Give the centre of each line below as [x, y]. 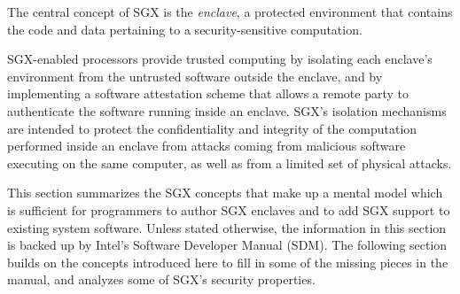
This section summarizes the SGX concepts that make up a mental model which [225, 193]
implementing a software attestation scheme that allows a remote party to [208, 93]
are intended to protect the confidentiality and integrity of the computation [212, 128]
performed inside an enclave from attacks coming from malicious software [207, 146]
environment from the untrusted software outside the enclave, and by [195, 76]
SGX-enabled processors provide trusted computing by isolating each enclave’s [220, 59]
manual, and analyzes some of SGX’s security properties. [161, 279]
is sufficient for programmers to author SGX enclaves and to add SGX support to [229, 209]
